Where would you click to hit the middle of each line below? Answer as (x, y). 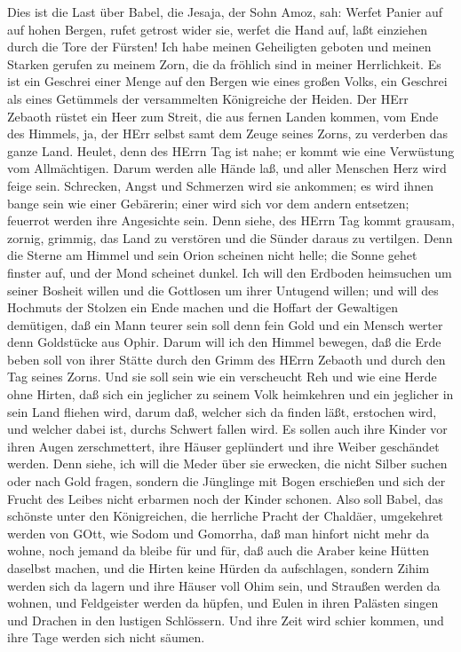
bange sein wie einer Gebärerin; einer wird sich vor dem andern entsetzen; (208, 203)
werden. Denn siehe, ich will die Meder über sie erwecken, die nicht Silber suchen (227, 463)
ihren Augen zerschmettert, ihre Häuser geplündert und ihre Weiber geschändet (223, 446)
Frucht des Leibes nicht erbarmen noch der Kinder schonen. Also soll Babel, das (225, 498)
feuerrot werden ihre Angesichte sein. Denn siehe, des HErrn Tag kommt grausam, (231, 220)
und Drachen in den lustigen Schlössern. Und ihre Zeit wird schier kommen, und (226, 620)
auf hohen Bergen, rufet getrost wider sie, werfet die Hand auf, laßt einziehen (218, 29)
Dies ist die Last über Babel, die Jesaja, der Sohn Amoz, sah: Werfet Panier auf (225, 12)
